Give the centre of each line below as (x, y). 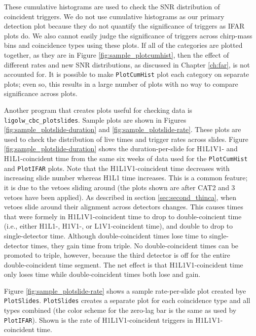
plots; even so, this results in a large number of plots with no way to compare (121, 84)
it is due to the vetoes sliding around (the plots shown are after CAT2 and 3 (120, 187)
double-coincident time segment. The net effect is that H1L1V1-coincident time (124, 264)
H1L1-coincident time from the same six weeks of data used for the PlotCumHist (126, 158)
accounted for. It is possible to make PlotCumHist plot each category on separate (127, 74)
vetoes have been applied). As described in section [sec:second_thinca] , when (120, 197)
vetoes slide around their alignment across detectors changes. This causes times (124, 207)
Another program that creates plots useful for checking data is (98, 110)
